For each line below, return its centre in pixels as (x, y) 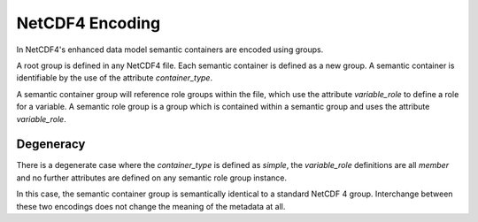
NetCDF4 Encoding (89, 23)
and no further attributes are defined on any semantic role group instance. (152, 178)
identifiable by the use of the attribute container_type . (114, 78)
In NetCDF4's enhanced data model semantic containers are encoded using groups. (170, 50)
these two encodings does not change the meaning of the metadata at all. (151, 206)
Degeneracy (51, 145)
